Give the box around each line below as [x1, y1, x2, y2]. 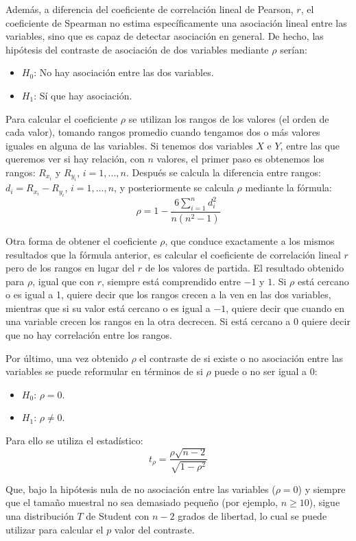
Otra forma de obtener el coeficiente [5, 233, 157, 248]
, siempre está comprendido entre [102, 274, 241, 288]
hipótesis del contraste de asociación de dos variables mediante [5, 42, 269, 56]
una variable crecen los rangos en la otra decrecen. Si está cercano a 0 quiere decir [5, 314, 351, 328]
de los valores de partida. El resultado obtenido [145, 261, 344, 275]
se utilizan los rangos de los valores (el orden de [128, 111, 329, 125]
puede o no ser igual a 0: [214, 364, 318, 378]
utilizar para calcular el [5, 522, 104, 536]
